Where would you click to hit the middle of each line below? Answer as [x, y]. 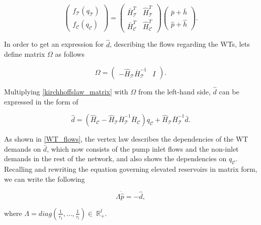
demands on [23, 148]
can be [229, 92]
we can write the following [45, 179]
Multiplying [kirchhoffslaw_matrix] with [66, 92]
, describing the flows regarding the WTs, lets [180, 44]
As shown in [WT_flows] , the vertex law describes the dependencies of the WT [126, 139]
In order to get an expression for [54, 44]
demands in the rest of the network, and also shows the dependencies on [115, 158]
